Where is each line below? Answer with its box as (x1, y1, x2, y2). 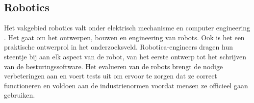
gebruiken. (4, 90, 35, 100)
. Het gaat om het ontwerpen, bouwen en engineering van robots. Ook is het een (4, 32, 245, 42)
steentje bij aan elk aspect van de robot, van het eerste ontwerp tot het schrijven (4, 51, 246, 61)
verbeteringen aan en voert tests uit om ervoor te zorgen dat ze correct (4, 71, 217, 81)
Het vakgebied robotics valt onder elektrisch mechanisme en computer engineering (4, 23, 251, 33)
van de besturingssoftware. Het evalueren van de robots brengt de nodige (4, 61, 223, 71)
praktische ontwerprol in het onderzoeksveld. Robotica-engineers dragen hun (4, 42, 233, 52)
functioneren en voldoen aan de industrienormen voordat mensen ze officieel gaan (4, 80, 248, 90)
